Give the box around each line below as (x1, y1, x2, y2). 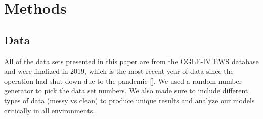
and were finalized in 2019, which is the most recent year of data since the (4, 66, 234, 76)
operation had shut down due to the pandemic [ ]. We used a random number (4, 75, 242, 86)
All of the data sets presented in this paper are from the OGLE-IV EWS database (4, 55, 259, 66)
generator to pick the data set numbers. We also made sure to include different (4, 85, 248, 96)
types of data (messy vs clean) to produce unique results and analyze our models (4, 95, 255, 105)
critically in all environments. (4, 105, 95, 115)
